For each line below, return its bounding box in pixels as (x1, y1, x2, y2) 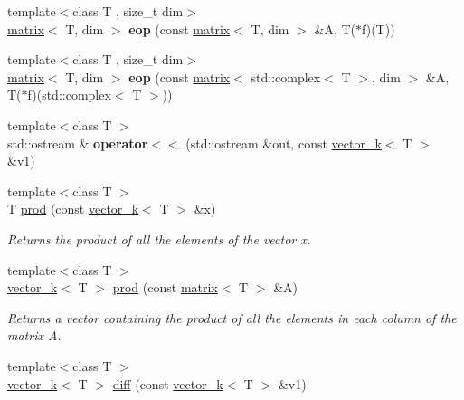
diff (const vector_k (112, 374, 223, 393)
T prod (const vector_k (7, 199, 139, 218)
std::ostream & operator (7, 133, 148, 152)
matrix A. (7, 326, 62, 345)
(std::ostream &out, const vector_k (185, 133, 382, 152)
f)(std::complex (27, 85, 111, 104)
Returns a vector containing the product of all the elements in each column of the (7, 308, 457, 327)
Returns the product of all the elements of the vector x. (7, 229, 311, 248)
